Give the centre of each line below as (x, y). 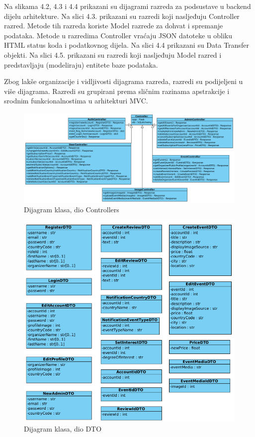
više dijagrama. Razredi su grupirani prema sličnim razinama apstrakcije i (117, 91)
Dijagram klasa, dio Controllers (72, 210)
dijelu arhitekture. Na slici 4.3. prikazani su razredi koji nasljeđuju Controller (122, 16)
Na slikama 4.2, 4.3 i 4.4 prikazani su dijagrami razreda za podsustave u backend (127, 6)
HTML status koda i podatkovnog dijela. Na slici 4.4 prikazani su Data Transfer (127, 45)
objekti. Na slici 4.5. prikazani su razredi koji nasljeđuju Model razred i (113, 54)
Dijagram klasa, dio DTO (63, 429)
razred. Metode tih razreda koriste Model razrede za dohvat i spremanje (114, 26)
